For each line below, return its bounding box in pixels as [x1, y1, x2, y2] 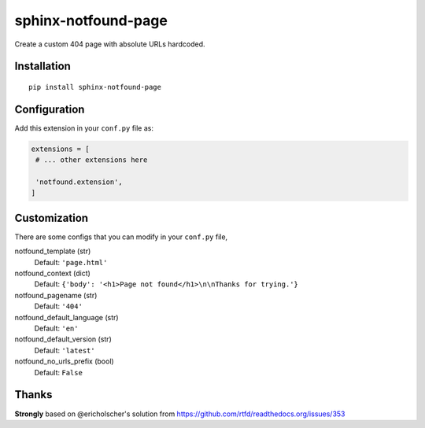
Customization [14, 211, 89, 224]
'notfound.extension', [35, 178, 124, 186]
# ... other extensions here [35, 156, 148, 164]
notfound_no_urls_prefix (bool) [14, 356, 114, 366]
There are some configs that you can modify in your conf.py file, [14, 232, 228, 242]
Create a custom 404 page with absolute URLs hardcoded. [14, 39, 205, 49]
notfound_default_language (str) [14, 312, 119, 322]
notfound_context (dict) [14, 268, 91, 279]
